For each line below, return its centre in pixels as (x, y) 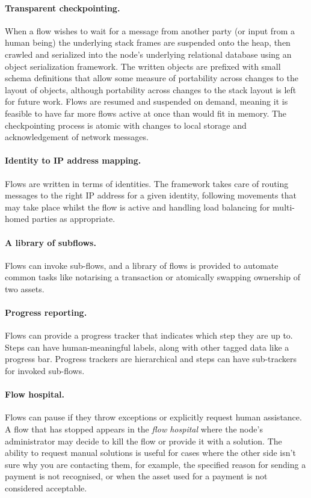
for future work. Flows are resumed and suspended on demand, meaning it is (146, 101)
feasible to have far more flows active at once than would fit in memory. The (146, 113)
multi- (284, 207)
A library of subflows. (51, 242)
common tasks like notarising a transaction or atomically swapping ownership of (153, 277)
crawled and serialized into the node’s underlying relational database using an (148, 54)
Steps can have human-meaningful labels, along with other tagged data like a (147, 347)
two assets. (25, 288)
